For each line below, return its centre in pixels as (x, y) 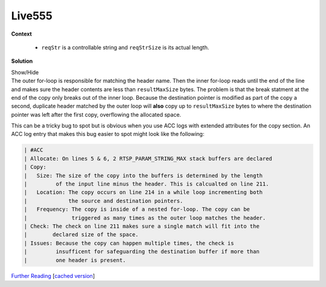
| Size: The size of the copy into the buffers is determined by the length (143, 176)
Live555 (32, 16)
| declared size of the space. (81, 235)
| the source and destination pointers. (104, 201)
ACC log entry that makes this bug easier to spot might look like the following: (108, 134)
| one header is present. (75, 260)
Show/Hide (25, 72)
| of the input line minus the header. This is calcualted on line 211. (146, 184)
